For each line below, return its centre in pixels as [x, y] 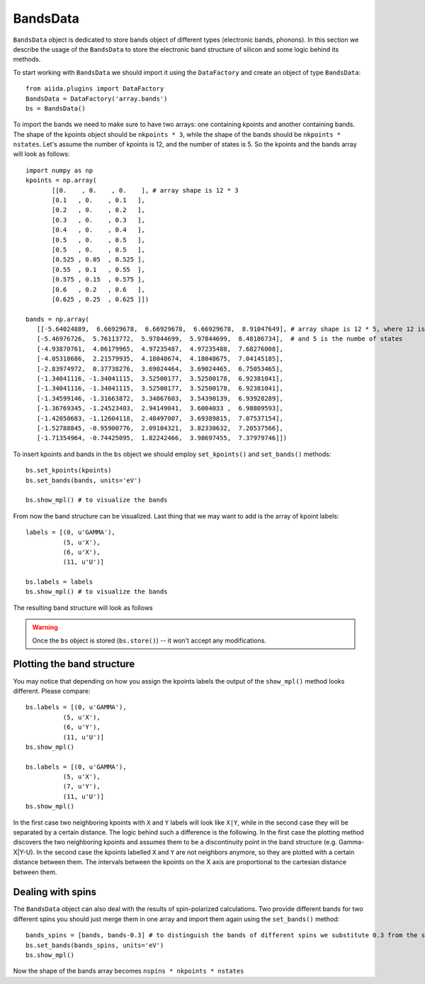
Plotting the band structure [74, 664]
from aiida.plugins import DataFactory [95, 89]
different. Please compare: [52, 691]
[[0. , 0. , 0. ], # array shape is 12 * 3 [145, 190]
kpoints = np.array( [61, 180]
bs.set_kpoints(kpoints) [69, 470]
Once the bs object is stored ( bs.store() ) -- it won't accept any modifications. [149, 640]
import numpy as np [59, 170]
